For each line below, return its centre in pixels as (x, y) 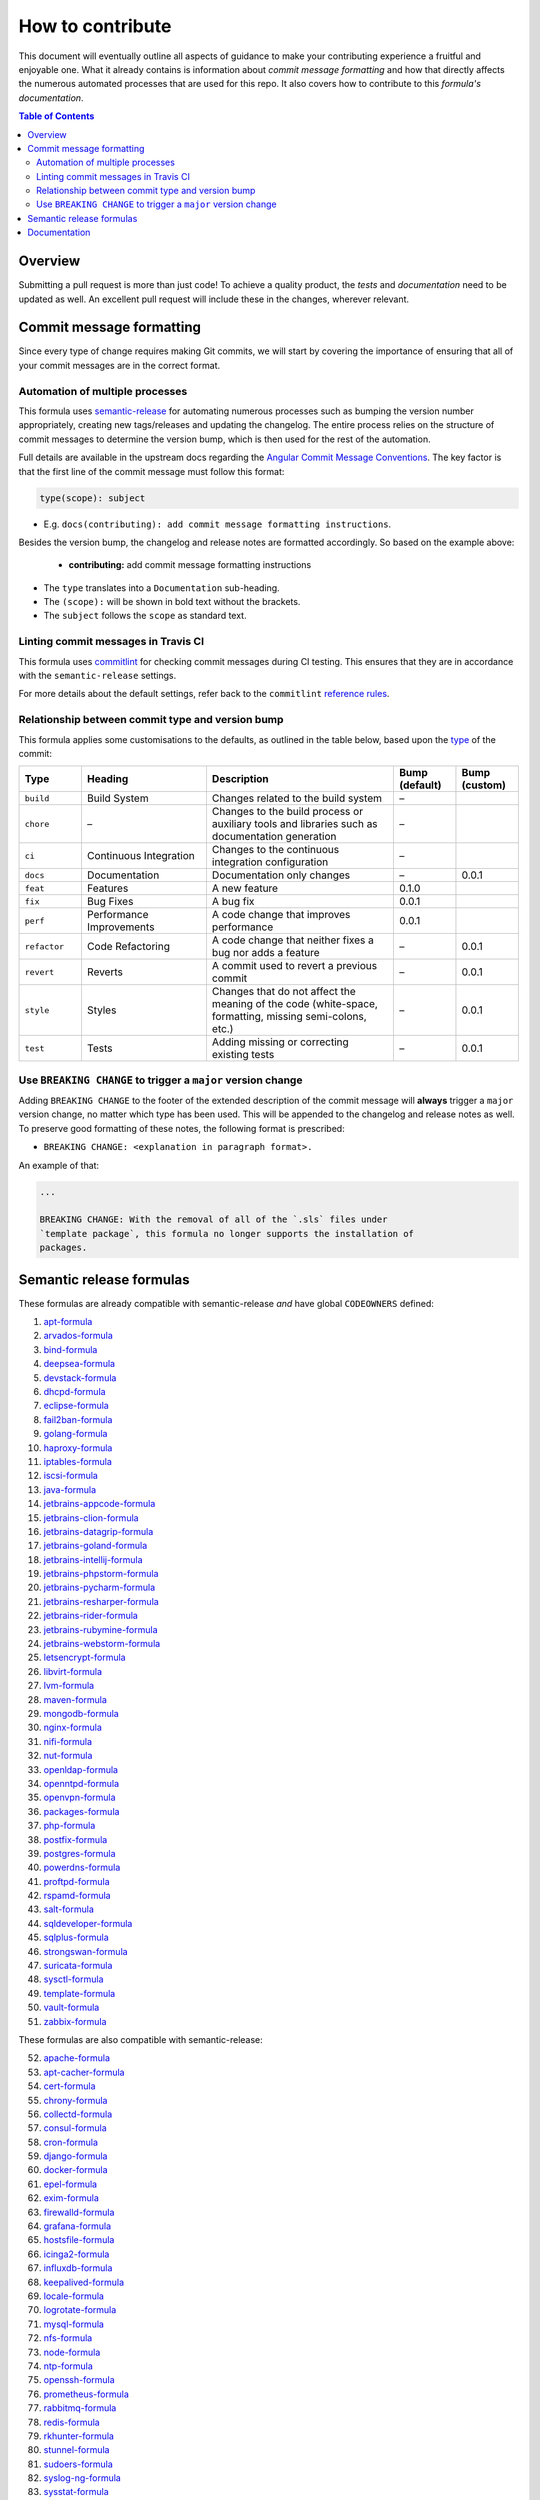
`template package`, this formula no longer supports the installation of (227, 1233)
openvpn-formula (79, 1797)
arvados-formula (78, 1336)
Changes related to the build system (296, 798)
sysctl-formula (73, 1979)
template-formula (79, 1993)
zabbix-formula (75, 2021)
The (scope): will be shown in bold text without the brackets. (172, 602)
